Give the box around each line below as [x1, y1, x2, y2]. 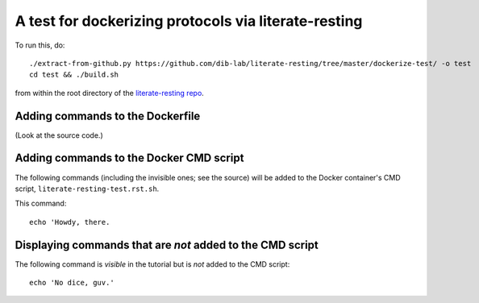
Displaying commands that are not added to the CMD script [15, 238, 319, 251]
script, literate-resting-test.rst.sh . [15, 184, 160, 193]
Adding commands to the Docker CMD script [15, 151, 244, 165]
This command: [15, 198, 67, 209]
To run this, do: [15, 40, 65, 50]
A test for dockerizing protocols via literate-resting [15, 12, 363, 30]
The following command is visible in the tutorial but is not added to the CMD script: [15, 259, 290, 269]
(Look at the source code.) [15, 130, 104, 140]
